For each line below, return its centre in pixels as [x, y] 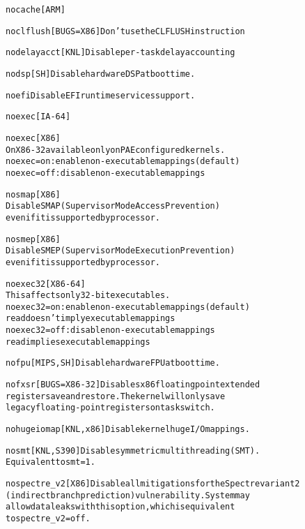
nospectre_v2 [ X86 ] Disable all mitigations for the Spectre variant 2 [153, 484]
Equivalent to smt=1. [50, 462]
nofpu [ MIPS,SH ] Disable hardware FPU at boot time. [113, 363]
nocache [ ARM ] [36, 10]
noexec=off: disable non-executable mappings [105, 173]
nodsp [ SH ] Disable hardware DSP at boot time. [101, 74]
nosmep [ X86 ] [33, 239]
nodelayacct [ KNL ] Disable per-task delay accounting [120, 53]
